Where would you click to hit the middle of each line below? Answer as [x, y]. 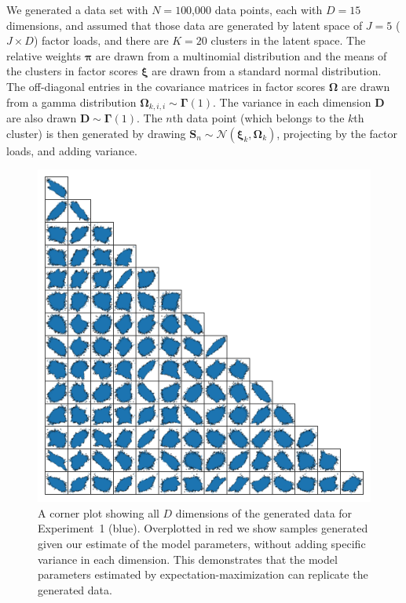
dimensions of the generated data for [264, 512]
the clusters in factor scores [72, 71]
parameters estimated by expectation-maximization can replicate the [203, 574]
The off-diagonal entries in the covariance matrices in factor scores [166, 86]
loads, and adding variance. [72, 150]
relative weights [44, 55]
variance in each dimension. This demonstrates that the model [188, 559]
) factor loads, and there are [101, 40]
